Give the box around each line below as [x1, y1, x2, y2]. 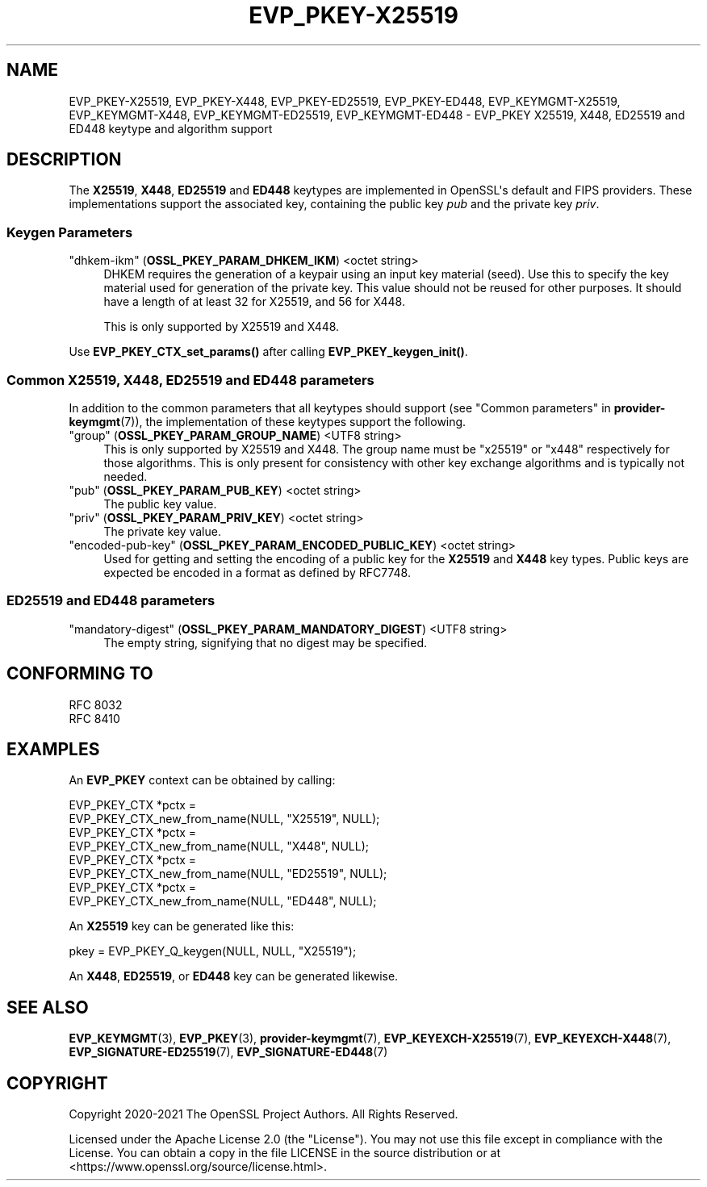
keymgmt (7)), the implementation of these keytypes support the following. [69, 414, 466, 428]
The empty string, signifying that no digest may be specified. [103, 635, 428, 650]
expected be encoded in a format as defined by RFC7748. [103, 565, 411, 579]
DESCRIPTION [6, 149, 122, 170]
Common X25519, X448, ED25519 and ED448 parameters [6, 371, 374, 388]
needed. [103, 469, 148, 483]
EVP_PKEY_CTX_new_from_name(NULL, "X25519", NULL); [69, 812, 380, 826]
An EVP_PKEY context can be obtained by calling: [69, 773, 336, 788]
